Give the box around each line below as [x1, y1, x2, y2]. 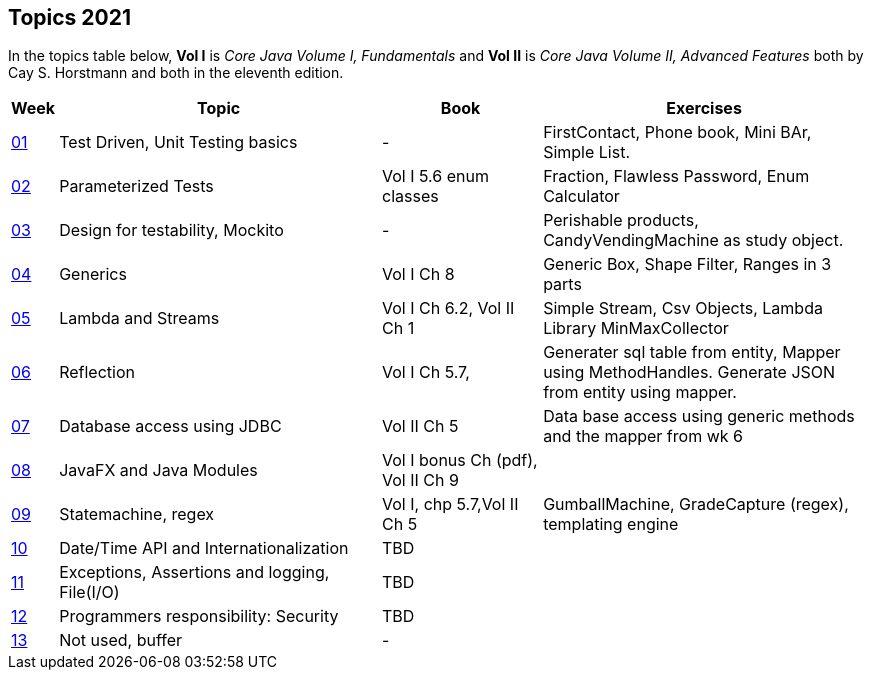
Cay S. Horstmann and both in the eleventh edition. [8, 64, 344, 82]
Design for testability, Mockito [59, 220, 284, 241]
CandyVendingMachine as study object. [543, 230, 844, 251]
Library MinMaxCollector [543, 318, 729, 339]
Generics [59, 264, 127, 285]
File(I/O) [59, 582, 120, 603]
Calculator [543, 186, 620, 207]
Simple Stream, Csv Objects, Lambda [543, 298, 823, 319]
